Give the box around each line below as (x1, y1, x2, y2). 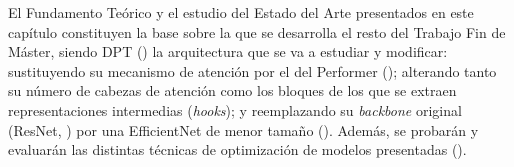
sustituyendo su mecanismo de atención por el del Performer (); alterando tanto (8, 60, 497, 81)
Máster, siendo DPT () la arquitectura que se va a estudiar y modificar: (8, 41, 448, 62)
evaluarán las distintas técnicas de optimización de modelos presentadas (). (8, 139, 467, 160)
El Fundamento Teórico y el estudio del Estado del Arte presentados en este (8, 2, 474, 22)
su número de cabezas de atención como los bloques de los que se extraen (8, 80, 457, 101)
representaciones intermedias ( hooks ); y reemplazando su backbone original (8, 99, 462, 120)
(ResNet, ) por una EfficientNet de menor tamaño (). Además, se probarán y (8, 119, 479, 140)
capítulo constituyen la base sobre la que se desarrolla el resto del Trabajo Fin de (8, 21, 506, 42)
